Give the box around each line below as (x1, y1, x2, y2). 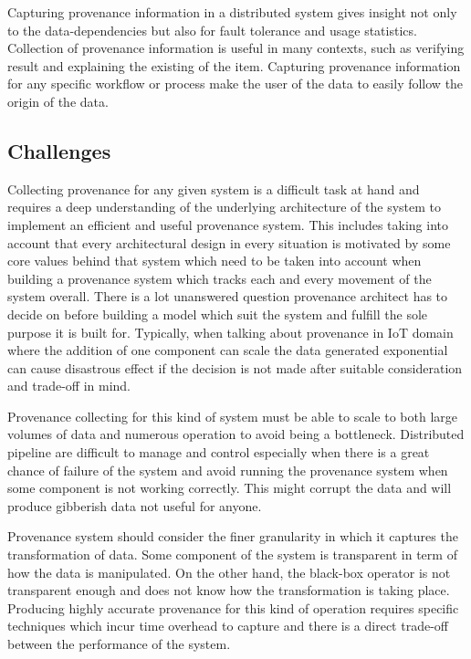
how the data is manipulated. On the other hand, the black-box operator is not (7, 562, 451, 581)
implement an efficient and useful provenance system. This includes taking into (7, 214, 449, 234)
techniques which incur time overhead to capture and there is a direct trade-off (7, 616, 448, 635)
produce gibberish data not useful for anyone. (7, 496, 262, 515)
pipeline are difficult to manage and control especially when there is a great (7, 443, 430, 462)
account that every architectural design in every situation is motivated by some (7, 233, 451, 252)
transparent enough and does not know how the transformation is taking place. (7, 581, 450, 600)
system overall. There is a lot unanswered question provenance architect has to (7, 287, 448, 306)
